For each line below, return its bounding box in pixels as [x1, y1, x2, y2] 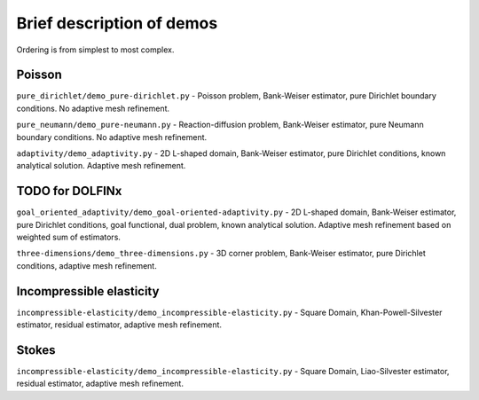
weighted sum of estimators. [16, 231, 122, 243]
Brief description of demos [16, 13, 218, 33]
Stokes [16, 342, 57, 357]
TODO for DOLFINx [16, 184, 122, 199]
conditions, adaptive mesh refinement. [16, 260, 157, 271]
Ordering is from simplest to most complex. [16, 44, 175, 55]
